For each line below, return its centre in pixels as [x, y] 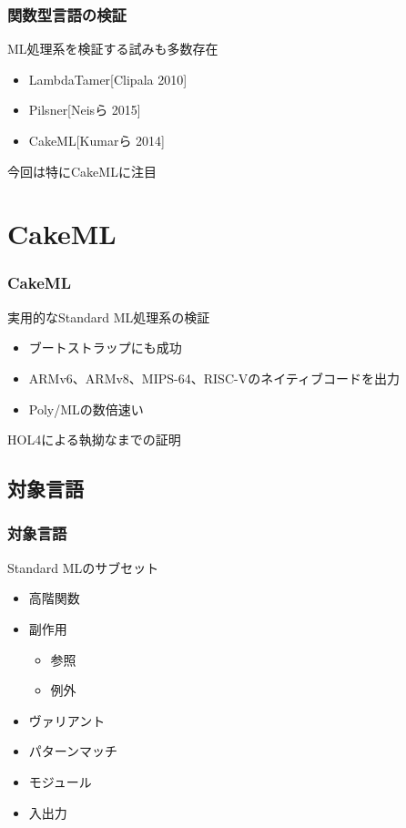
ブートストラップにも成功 [105, 348]
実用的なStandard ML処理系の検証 [109, 317]
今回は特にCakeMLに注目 [82, 171]
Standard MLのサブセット [83, 567]
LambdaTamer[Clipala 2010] [108, 79]
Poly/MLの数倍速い [86, 409]
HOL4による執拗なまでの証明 [94, 440]
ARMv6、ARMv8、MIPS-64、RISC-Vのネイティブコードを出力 [214, 378]
